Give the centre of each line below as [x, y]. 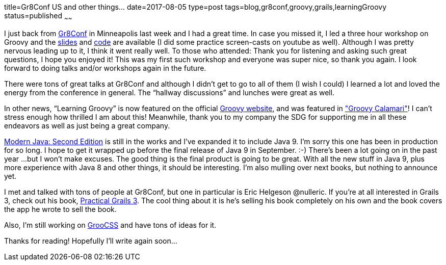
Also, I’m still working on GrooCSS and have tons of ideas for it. [110, 225]
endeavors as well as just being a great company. [87, 125]
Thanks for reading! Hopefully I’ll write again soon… [91, 241]
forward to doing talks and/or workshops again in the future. [105, 68]
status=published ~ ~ [38, 17]
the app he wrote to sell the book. [60, 209]
